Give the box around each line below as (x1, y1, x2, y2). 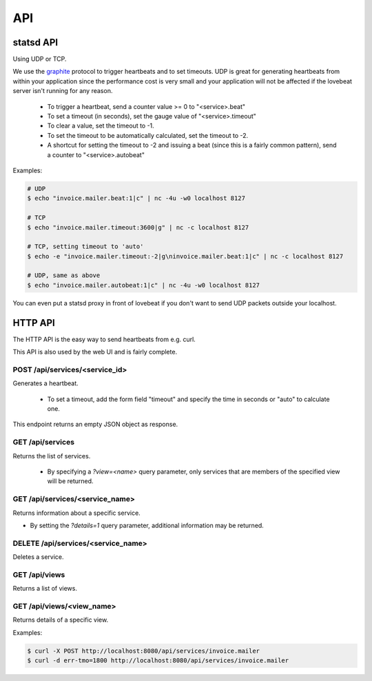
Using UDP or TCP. (12, 55, 67, 63)
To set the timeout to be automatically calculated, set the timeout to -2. (47, 131, 249, 139)
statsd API (12, 37, 59, 48)
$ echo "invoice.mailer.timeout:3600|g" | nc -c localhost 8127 (27, 223, 249, 231)
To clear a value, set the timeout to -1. (47, 121, 154, 130)
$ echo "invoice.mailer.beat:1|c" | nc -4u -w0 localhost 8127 (27, 194, 246, 203)
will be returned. (47, 477, 94, 485)
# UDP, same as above (27, 272, 101, 279)
